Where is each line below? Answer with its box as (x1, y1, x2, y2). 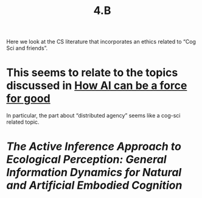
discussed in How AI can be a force (6, 79, 187, 93)
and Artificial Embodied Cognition (6, 179, 183, 193)
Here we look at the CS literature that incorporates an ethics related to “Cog (6, 38, 197, 46)
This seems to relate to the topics (6, 66, 178, 80)
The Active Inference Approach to (6, 140, 181, 154)
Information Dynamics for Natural (6, 166, 182, 180)
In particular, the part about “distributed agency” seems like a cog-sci (6, 112, 181, 119)
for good (6, 92, 50, 105)
